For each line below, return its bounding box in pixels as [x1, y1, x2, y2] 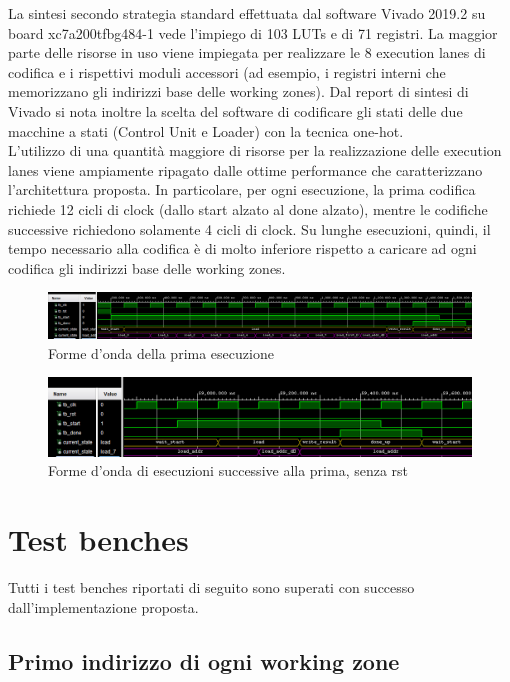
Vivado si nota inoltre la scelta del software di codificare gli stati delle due [8, 100, 463, 121]
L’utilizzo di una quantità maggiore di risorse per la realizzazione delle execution [8, 140, 502, 161]
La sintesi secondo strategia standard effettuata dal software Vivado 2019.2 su [8, 3, 486, 23]
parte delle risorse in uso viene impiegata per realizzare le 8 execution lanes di [8, 42, 486, 63]
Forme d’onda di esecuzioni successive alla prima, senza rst [48, 460, 409, 481]
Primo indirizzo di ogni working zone [8, 645, 400, 676]
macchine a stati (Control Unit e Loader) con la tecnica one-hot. [8, 120, 404, 141]
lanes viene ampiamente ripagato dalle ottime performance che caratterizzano [8, 159, 483, 180]
